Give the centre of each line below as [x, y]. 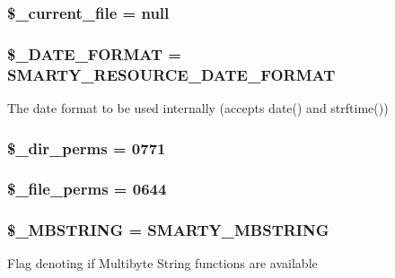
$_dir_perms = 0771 [87, 148]
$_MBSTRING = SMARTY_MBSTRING [168, 230]
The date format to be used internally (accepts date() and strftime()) [198, 107]
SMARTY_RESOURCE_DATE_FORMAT [171, 74]
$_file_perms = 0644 [87, 189]
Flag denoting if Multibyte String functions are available [162, 263]
